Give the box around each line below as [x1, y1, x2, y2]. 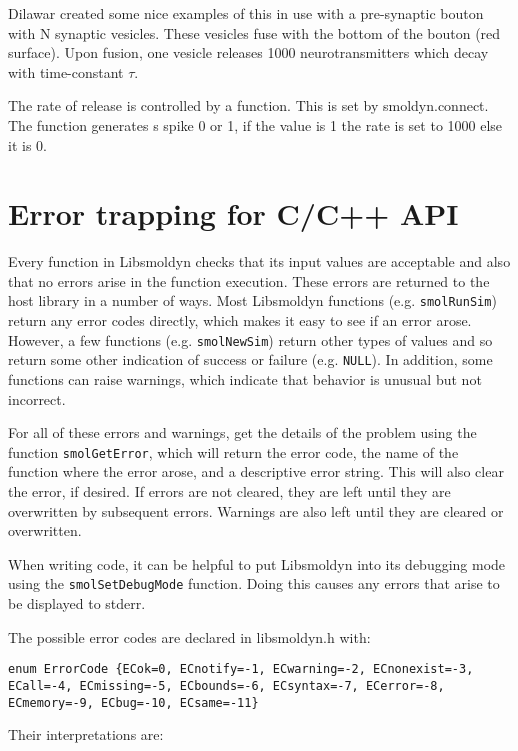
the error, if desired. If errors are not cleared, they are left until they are [8, 481, 451, 502]
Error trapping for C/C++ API [8, 193, 459, 234]
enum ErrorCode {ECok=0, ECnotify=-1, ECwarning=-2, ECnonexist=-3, [8, 662, 474, 677]
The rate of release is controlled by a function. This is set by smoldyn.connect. [8, 95, 489, 116]
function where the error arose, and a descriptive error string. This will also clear [8, 461, 504, 482]
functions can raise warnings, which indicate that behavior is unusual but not [8, 369, 482, 390]
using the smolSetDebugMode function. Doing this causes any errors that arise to [8, 573, 500, 594]
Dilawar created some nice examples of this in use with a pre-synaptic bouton [8, 3, 484, 23]
